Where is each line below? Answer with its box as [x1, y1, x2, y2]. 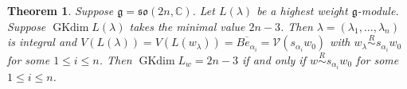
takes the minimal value [129, 17, 245, 34]
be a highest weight [256, 2, 348, 18]
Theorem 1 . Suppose [7, 2, 114, 18]
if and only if [242, 51, 306, 68]
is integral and [7, 33, 77, 50]
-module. [357, 2, 399, 18]
